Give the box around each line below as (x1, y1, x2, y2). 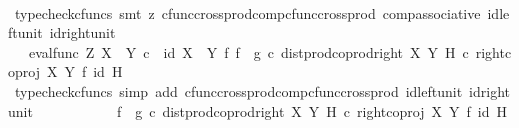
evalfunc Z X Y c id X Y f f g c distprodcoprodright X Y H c (28, 41, 469, 62)
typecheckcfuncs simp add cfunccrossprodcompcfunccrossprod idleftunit (14, 80, 463, 101)
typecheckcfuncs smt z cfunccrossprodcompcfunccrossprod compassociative (14, 2, 481, 23)
